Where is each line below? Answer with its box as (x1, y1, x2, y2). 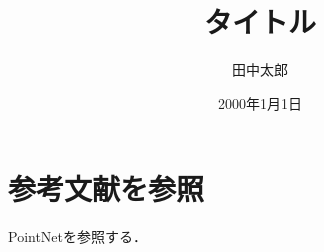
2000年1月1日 (218, 92, 302, 113)
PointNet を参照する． (8, 226, 148, 247)
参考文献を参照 (8, 168, 205, 209)
